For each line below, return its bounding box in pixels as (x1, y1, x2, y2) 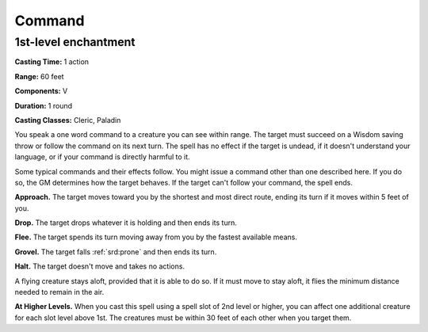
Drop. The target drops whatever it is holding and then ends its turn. (14, 218, 237, 227)
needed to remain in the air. (14, 288, 105, 297)
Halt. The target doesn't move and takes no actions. (14, 261, 185, 271)
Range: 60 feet (14, 71, 64, 81)
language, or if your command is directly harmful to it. (14, 152, 190, 162)
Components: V (14, 86, 68, 96)
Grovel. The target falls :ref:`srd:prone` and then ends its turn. (14, 246, 217, 257)
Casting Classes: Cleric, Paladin (14, 115, 121, 124)
